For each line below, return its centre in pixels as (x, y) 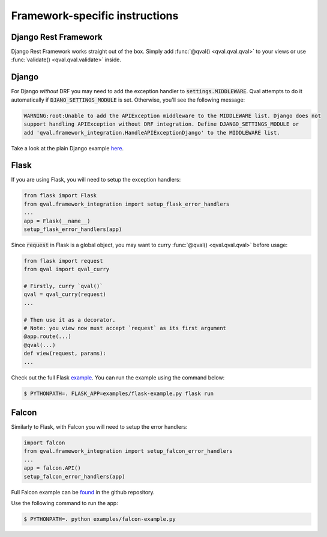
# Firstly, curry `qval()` (63, 286)
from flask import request (63, 261)
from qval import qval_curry (67, 269)
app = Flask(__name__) (57, 221)
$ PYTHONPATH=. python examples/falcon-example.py (100, 519)
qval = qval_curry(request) (65, 294)
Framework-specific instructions (95, 16)
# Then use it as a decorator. (70, 320)
